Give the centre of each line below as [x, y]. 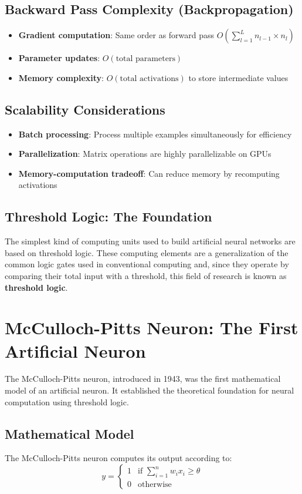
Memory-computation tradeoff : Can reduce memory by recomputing [149, 173]
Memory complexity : [61, 77]
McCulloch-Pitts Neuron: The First [152, 327]
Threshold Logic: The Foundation [108, 216]
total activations [149, 78]
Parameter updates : [59, 58]
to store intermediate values [238, 77]
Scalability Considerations [85, 109]
